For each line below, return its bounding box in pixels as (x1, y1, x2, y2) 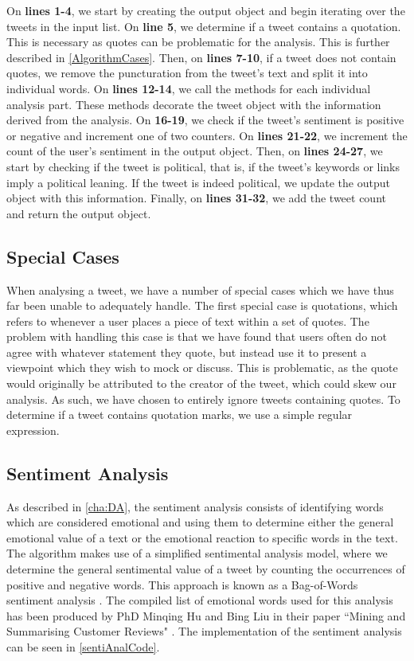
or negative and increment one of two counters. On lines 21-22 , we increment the (6, 127, 408, 143)
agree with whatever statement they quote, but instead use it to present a (6, 343, 367, 360)
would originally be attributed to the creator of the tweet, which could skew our (6, 375, 396, 392)
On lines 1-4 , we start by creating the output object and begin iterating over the (6, 2, 405, 18)
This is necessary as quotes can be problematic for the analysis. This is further (6, 33, 390, 50)
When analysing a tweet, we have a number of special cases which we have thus (6, 281, 394, 298)
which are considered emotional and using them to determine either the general (6, 514, 394, 530)
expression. (6, 421, 60, 438)
